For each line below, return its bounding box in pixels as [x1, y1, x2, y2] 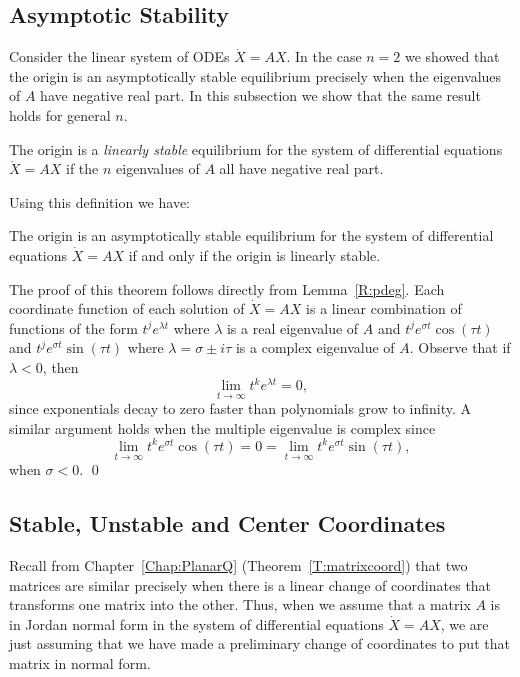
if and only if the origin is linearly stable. [128, 244, 381, 265]
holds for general [9, 104, 111, 125]
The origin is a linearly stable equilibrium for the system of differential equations [9, 138, 503, 159]
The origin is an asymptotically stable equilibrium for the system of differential [9, 225, 494, 246]
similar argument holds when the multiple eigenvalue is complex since [9, 417, 436, 438]
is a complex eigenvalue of [235, 337, 395, 358]
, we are [440, 613, 489, 634]
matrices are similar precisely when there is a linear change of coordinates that [9, 574, 492, 595]
